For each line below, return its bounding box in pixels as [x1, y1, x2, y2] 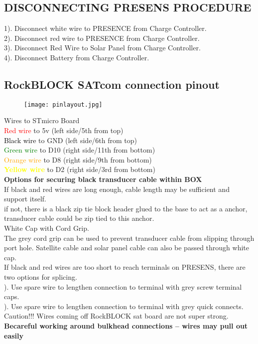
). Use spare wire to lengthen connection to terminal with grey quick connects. [4, 301, 244, 311]
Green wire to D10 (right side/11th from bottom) [4, 145, 155, 155]
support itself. [4, 193, 46, 204]
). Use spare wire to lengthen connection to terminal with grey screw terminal [4, 281, 242, 292]
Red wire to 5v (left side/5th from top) [4, 125, 124, 136]
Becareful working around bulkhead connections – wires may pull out [4, 320, 248, 331]
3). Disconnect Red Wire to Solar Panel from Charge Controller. [4, 42, 201, 53]
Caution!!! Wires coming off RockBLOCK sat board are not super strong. [4, 311, 229, 321]
